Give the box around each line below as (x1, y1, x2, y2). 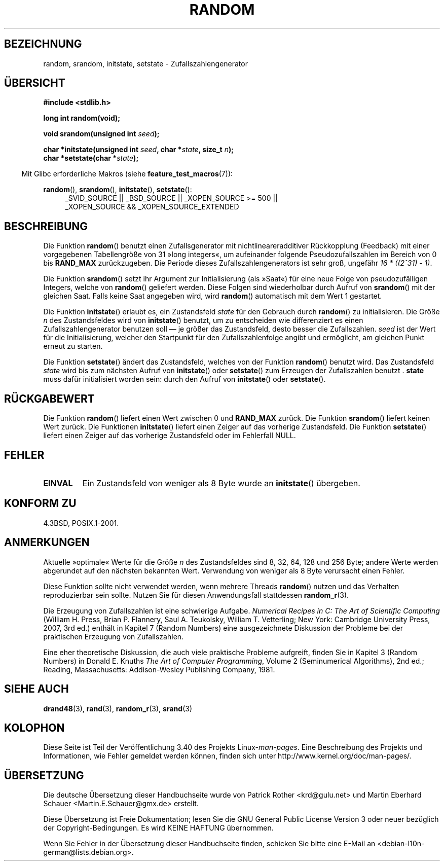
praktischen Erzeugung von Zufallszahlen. (43, 632, 184, 641)
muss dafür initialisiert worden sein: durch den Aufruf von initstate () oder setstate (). (43, 375, 326, 384)
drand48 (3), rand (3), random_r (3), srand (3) (43, 704, 192, 713)
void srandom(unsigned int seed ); (43, 129, 160, 138)
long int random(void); (43, 114, 121, 123)
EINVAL (43, 478, 73, 488)
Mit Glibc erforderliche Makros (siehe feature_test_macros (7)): (21, 169, 233, 178)
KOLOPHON (4, 721, 65, 734)
